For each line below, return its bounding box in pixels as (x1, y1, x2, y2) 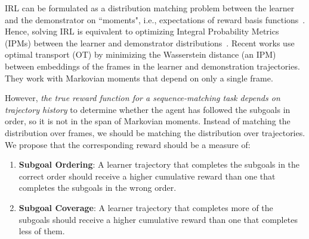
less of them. (18, 225, 65, 237)
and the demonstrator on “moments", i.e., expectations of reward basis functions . (5, 13, 305, 26)
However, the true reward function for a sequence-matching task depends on (5, 92, 280, 104)
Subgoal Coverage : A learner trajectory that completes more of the (18, 201, 273, 213)
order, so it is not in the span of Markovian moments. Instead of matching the (5, 115, 291, 127)
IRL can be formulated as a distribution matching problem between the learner (5, 2, 295, 14)
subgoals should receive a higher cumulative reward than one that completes (18, 213, 298, 225)
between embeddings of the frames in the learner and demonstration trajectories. (5, 59, 300, 72)
